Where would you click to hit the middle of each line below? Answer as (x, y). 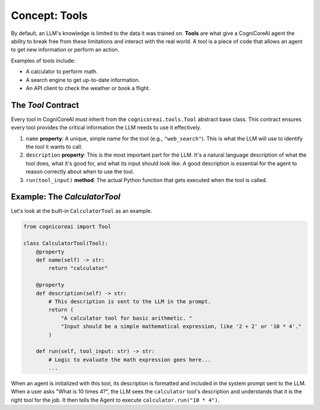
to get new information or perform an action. (65, 50)
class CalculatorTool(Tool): (66, 244)
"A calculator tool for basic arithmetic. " (127, 318)
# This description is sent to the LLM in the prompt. (130, 301)
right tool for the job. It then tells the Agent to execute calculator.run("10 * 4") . (115, 400)
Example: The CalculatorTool (66, 197)
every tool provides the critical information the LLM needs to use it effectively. (106, 128)
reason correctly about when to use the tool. (80, 171)
